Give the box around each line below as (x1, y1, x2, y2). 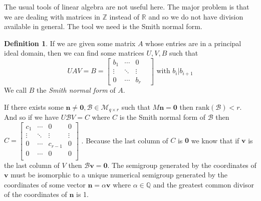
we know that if (191, 135, 239, 145)
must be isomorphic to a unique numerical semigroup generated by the (11, 169, 227, 180)
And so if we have (4, 112, 59, 122)
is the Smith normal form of (119, 112, 206, 122)
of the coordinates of (4, 189, 67, 199)
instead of (109, 11, 140, 22)
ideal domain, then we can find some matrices (4, 48, 144, 58)
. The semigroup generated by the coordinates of (107, 159, 256, 170)
